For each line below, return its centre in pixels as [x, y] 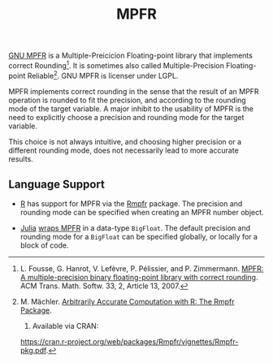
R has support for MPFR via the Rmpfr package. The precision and [131, 204]
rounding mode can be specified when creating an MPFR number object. [142, 213]
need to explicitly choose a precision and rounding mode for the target [126, 117]
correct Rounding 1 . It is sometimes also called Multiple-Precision [117, 65]
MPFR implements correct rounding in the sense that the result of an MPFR [134, 91]
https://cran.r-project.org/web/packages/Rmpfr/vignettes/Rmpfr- [129, 342]
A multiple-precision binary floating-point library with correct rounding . [139, 278]
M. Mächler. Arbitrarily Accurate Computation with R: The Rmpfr [127, 302]
